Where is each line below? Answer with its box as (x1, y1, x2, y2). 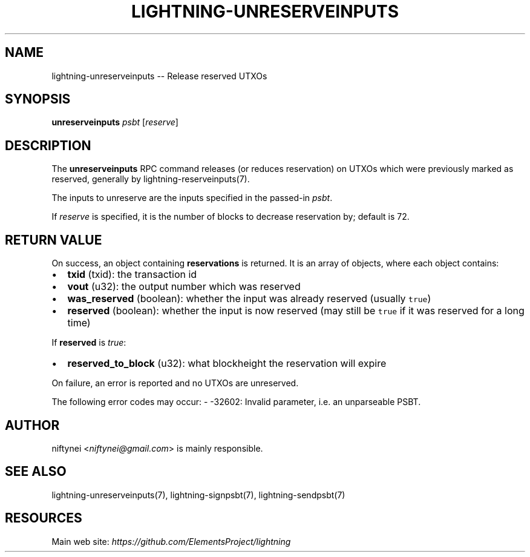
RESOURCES (5, 510, 82, 526)
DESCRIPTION (5, 137, 91, 153)
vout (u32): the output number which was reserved (67, 280, 301, 293)
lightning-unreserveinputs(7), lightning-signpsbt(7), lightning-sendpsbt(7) (51, 489, 345, 500)
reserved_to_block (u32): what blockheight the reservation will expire (67, 357, 387, 370)
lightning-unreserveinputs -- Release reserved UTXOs (51, 70, 267, 81)
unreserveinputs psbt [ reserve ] (51, 117, 178, 128)
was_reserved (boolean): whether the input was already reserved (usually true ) (67, 292, 431, 305)
